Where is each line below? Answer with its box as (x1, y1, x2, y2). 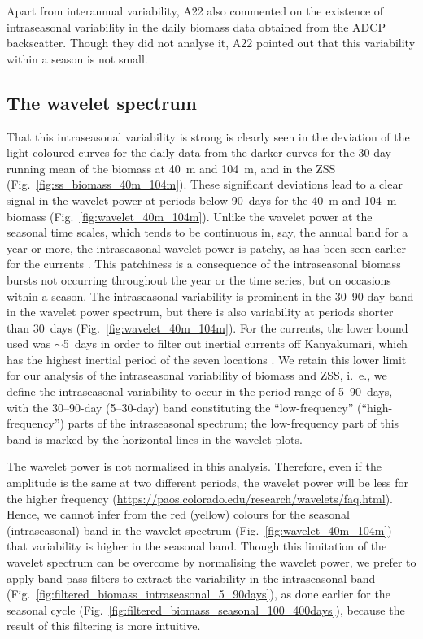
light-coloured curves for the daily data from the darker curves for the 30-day (7, 144, 391, 161)
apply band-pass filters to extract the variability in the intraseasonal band (7, 569, 376, 586)
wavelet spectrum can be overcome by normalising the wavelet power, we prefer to (7, 554, 416, 571)
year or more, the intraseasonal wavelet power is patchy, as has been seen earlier (7, 239, 407, 256)
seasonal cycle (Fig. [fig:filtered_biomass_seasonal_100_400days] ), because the (7, 601, 405, 618)
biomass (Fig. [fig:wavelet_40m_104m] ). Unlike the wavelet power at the (7, 207, 373, 224)
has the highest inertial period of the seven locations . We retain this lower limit (7, 350, 407, 367)
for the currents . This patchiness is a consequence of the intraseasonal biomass (7, 255, 401, 272)
